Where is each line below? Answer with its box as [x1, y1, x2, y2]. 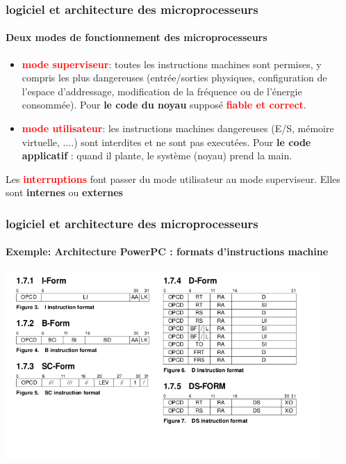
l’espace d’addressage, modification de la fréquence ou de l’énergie [22, 83, 302, 98]
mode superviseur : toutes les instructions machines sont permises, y [22, 56, 322, 71]
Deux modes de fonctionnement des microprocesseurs [6, 30, 267, 45]
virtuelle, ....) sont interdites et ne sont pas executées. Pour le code [22, 134, 311, 149]
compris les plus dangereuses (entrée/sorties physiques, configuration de [22, 70, 327, 85]
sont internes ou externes [6, 185, 123, 200]
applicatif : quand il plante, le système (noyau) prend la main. [22, 148, 293, 163]
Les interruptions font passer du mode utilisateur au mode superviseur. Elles [6, 171, 340, 186]
